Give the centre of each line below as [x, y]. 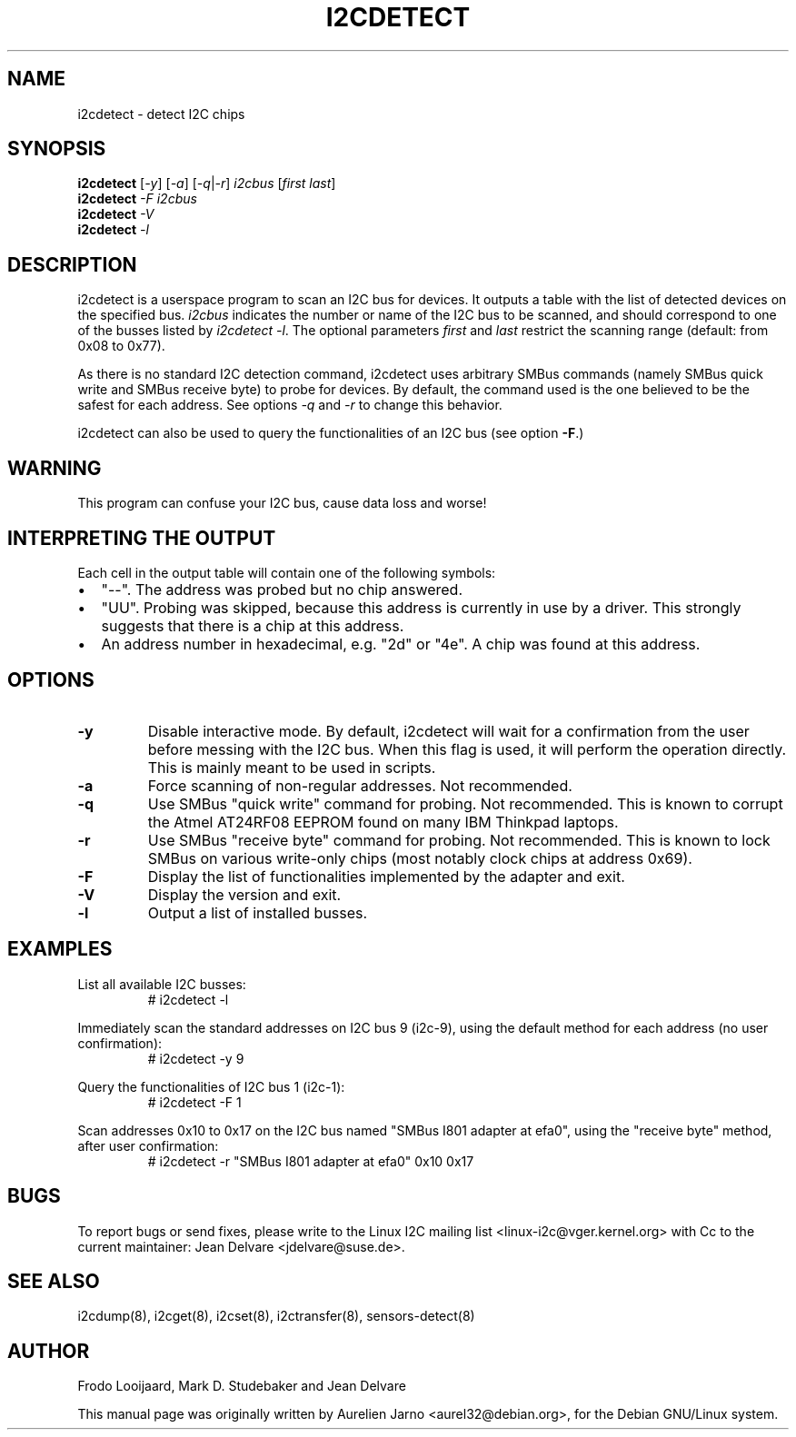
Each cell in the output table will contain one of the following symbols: [287, 572]
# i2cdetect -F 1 [194, 1102]
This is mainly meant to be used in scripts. [292, 767]
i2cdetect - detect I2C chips [161, 114]
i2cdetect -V [116, 214]
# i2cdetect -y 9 [196, 1058]
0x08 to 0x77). [121, 346]
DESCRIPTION [72, 264]
